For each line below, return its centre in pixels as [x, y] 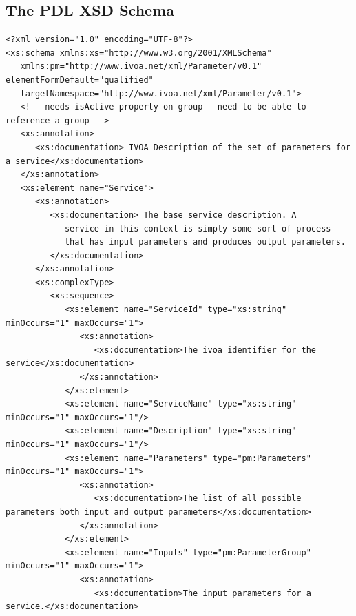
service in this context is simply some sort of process [198, 228]
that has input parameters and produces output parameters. [205, 242]
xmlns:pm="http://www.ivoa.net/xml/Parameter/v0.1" [141, 66]
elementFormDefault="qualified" [80, 80]
